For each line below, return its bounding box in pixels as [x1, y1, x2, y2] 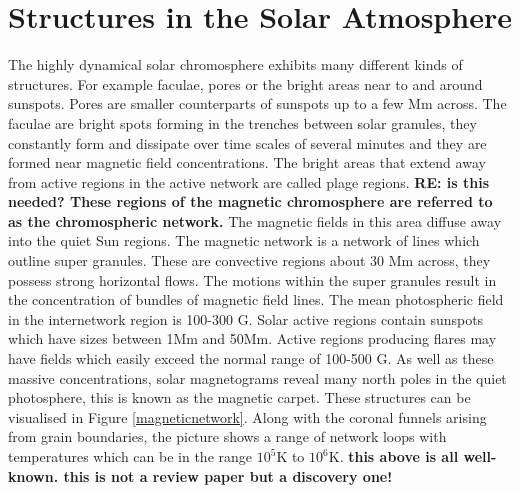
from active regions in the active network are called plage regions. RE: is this [8, 171, 490, 192]
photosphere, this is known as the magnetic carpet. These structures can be [8, 387, 471, 408]
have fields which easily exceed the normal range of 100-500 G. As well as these [8, 348, 494, 369]
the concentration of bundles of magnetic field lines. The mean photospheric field [8, 289, 504, 310]
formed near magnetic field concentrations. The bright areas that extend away [8, 152, 486, 173]
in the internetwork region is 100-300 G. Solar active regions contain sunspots [8, 308, 484, 329]
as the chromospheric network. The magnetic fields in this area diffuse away [8, 210, 502, 231]
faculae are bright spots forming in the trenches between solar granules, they [8, 112, 477, 133]
